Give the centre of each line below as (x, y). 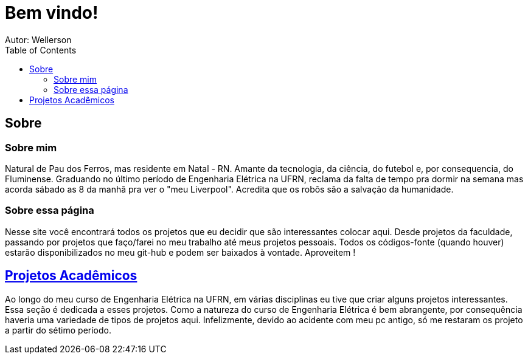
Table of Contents (41, 50)
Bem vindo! (52, 13)
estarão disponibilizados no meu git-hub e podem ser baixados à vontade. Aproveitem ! (180, 252)
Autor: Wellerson (38, 39)
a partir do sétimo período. (58, 330)
